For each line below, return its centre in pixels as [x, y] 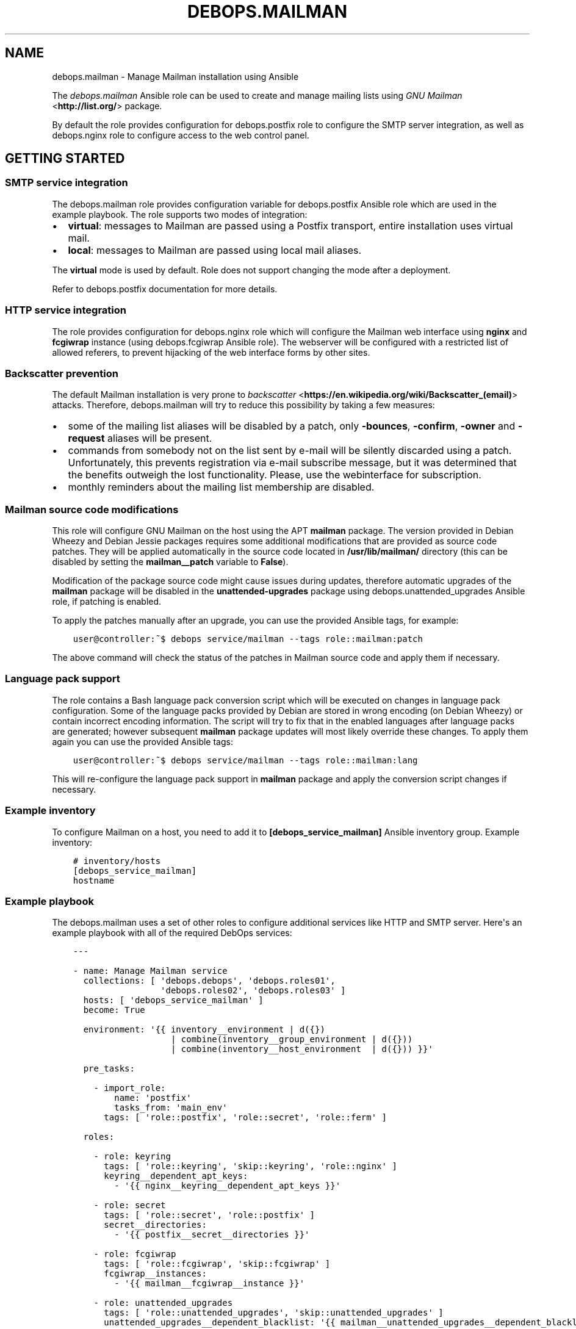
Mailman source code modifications [92, 509]
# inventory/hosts [117, 861]
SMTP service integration [67, 183]
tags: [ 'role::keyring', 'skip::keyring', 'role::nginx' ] [250, 1166]
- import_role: [130, 1088]
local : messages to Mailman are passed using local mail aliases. [215, 250]
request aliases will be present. [140, 438]
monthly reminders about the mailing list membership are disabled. [221, 487]
